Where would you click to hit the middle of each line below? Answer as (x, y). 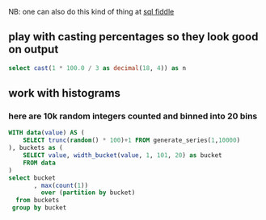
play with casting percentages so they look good (133, 37)
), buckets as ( (36, 148)
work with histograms (65, 93)
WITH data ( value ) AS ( (46, 133)
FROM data (40, 163)
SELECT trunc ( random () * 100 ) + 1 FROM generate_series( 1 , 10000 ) (132, 140)
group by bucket (39, 208)
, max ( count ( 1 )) (61, 185)
